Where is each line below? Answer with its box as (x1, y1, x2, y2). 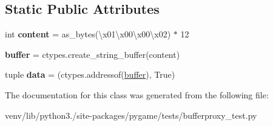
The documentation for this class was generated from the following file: (5, 88, 269, 101)
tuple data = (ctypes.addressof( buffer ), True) (5, 68, 175, 81)
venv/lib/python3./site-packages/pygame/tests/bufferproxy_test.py (5, 109, 257, 121)
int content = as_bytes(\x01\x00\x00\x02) (5, 28, 171, 40)
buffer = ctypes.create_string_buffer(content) (5, 48, 180, 60)
